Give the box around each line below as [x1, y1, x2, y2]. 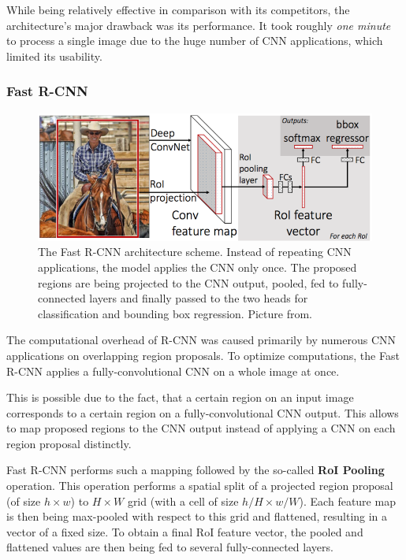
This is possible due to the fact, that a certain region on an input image [6, 389, 354, 406]
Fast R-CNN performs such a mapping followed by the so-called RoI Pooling [6, 462, 385, 478]
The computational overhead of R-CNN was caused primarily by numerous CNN [6, 332, 397, 348]
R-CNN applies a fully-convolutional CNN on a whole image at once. [6, 362, 340, 379]
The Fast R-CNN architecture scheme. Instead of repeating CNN [38, 243, 352, 260]
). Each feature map [299, 492, 396, 509]
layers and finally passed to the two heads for [89, 290, 308, 306]
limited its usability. [6, 47, 102, 64]
